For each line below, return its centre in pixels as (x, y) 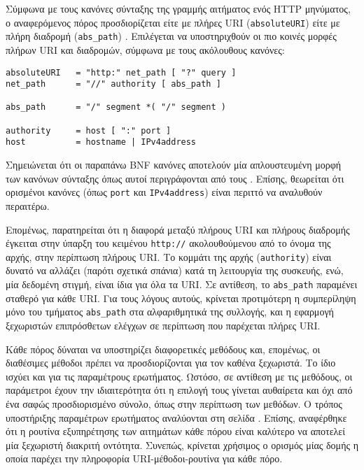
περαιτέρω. (28, 205)
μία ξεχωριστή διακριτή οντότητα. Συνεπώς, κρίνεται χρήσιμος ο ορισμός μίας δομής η (182, 444)
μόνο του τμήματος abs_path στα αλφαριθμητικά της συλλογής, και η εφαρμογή (170, 312)
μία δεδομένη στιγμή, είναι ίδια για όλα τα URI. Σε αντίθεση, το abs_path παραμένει (182, 284)
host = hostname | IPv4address (101, 142)
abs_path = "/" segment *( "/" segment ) (116, 107)
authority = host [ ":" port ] (89, 130)
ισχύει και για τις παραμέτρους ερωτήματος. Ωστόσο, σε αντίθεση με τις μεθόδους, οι (179, 376)
